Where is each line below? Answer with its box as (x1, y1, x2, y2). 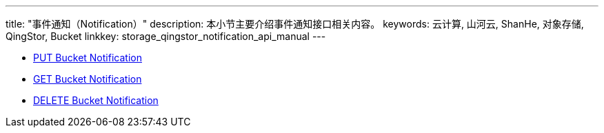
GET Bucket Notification (33, 73, 142, 85)
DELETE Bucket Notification (33, 94, 159, 106)
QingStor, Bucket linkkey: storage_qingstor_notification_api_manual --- (6, 30, 326, 42)
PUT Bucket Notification (33, 52, 142, 63)
